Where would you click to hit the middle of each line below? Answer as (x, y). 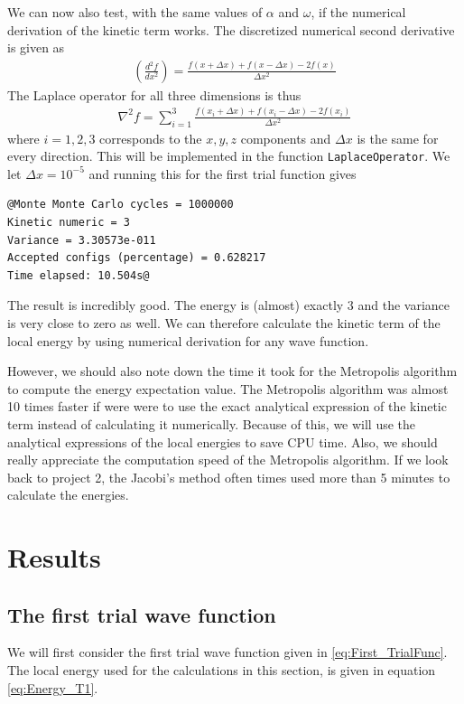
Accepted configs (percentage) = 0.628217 (137, 258)
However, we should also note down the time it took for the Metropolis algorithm (232, 371)
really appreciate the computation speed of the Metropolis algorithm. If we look (228, 460)
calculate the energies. (68, 495)
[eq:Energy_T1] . (53, 687)
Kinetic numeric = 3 (69, 222)
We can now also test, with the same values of (135, 12)
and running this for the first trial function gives (223, 173)
